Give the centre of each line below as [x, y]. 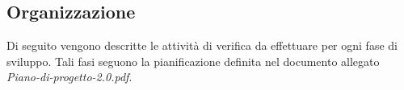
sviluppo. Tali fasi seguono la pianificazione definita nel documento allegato [193, 61]
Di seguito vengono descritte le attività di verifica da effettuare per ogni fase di [202, 45]
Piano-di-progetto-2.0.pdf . [69, 77]
